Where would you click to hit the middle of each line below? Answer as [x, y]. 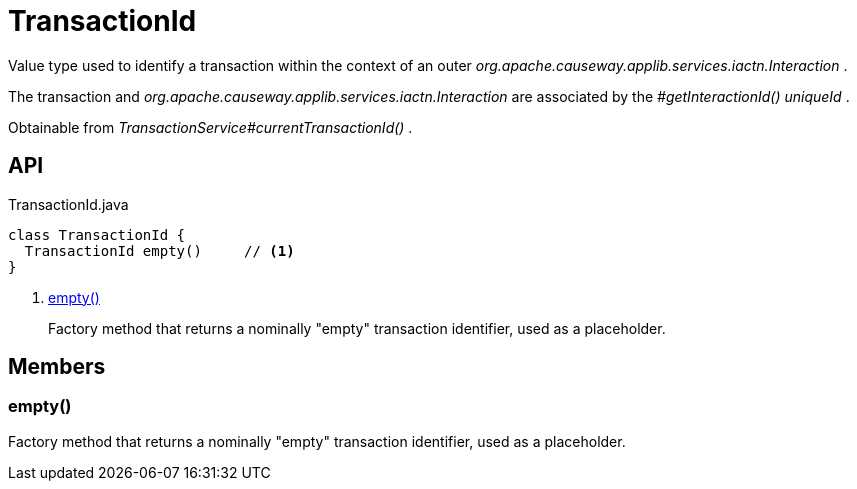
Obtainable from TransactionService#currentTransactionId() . [210, 127]
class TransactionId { [97, 234]
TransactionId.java [68, 204]
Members [57, 367]
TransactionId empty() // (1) [159, 250]
